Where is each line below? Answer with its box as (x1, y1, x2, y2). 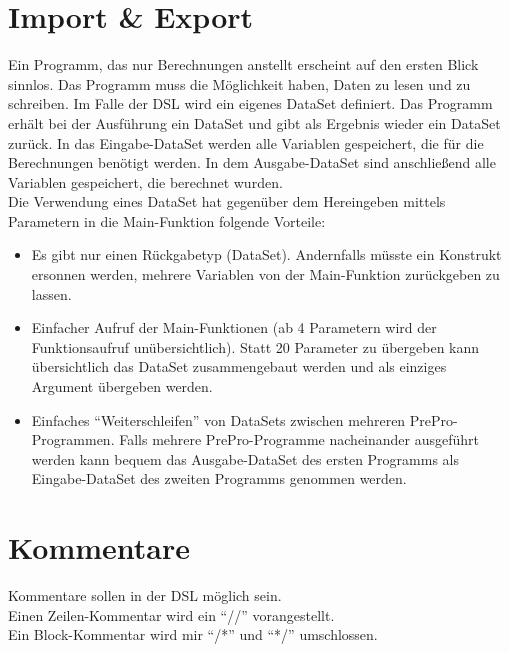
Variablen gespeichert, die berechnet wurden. (8, 171, 283, 192)
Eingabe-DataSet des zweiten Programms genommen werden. (31, 468, 407, 489)
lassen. (31, 283, 72, 304)
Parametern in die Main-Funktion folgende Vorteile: (8, 210, 326, 231)
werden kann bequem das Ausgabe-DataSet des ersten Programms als (31, 448, 459, 469)
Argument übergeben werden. (31, 376, 213, 397)
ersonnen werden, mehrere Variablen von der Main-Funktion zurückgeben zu (31, 264, 500, 285)
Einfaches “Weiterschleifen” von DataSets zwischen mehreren (31, 409, 406, 430)
